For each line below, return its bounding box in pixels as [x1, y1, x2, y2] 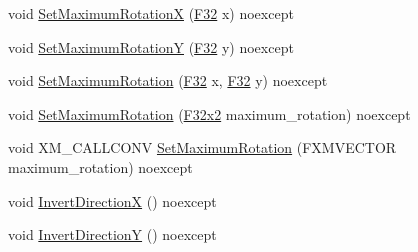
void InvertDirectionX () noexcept [8, 190, 217, 211]
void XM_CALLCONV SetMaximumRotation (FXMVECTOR [8, 137, 397, 158]
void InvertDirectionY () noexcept [8, 224, 217, 245]
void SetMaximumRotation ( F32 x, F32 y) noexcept [8, 70, 328, 91]
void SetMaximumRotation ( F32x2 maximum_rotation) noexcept [8, 103, 411, 124]
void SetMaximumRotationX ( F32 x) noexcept [8, 3, 294, 23]
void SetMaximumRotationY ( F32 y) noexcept [8, 36, 294, 57]
